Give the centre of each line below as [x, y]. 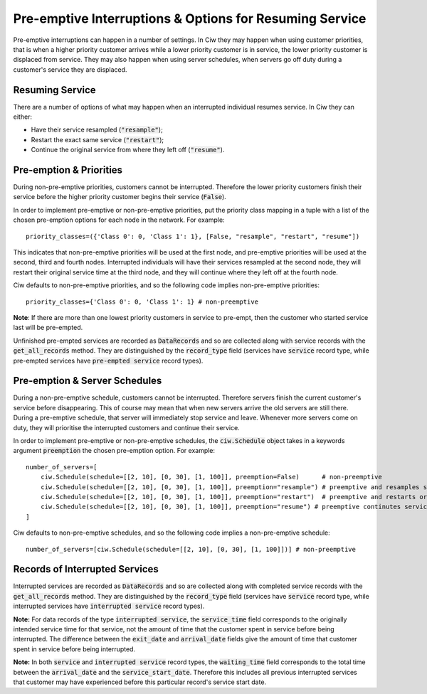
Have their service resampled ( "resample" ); [97, 130]
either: [22, 117]
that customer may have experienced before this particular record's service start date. [140, 682]
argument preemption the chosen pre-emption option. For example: [114, 451]
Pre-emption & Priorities [68, 170]
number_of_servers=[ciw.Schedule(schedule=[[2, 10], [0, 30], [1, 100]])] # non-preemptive [191, 549]
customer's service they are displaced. [70, 69]
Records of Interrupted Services [86, 569]
